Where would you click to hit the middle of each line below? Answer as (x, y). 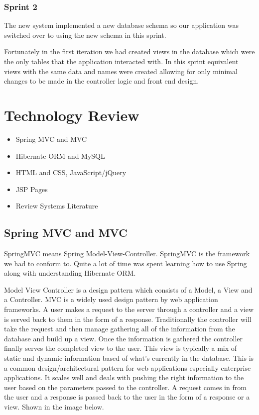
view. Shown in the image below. (54, 406)
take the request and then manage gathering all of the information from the (120, 329)
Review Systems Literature (57, 206)
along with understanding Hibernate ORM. (70, 273)
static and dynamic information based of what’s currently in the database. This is (129, 358)
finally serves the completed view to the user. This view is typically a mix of (121, 348)
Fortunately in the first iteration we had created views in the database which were (129, 52)
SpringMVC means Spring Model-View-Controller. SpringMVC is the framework (127, 254)
